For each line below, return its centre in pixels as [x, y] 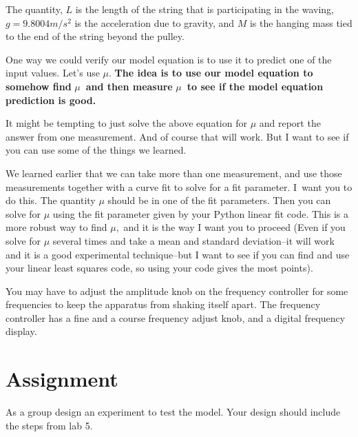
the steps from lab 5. [49, 425]
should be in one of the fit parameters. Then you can [219, 200]
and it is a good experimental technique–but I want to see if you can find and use [178, 254]
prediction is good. [51, 100]
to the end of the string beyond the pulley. [95, 36]
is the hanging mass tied [301, 22]
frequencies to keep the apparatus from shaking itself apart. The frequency [163, 304]
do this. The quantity [51, 200]
